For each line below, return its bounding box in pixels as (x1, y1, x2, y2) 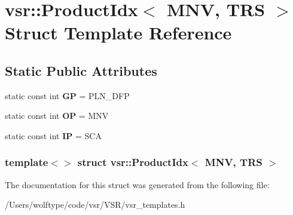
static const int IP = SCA (5, 129, 102, 142)
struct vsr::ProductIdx (77, 155, 188, 170)
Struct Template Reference (5, 20, 232, 45)
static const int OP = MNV (5, 109, 109, 122)
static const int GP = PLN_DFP (5, 89, 130, 102)
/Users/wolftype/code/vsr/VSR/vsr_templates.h (5, 198, 185, 211)
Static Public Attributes (5, 61, 157, 79)
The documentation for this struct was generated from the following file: (5, 178, 270, 191)
